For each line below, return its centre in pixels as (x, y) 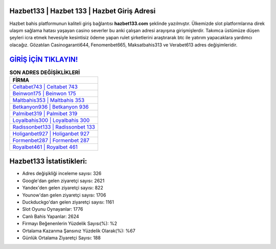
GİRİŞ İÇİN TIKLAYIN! (44, 59)
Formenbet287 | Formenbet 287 (51, 140)
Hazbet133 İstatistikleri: (48, 161)
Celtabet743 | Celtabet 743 (45, 87)
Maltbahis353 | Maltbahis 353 (49, 100)
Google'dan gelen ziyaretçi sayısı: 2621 (63, 181)
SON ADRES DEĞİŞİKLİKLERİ (45, 72)
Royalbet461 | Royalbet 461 (45, 147)
